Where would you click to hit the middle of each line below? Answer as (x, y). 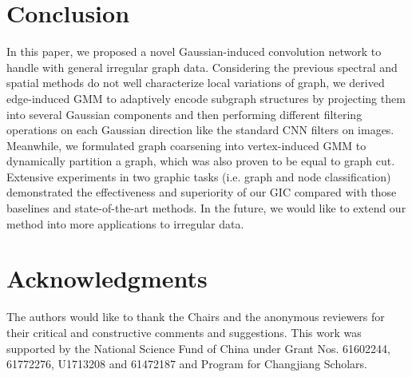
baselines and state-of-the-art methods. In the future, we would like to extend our (206, 208)
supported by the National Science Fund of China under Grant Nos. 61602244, (198, 348)
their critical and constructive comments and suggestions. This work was (184, 332)
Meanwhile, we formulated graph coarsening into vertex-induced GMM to (186, 145)
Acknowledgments (107, 278)
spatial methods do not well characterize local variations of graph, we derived (196, 83)
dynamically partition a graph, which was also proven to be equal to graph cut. (201, 161)
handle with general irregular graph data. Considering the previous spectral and (202, 67)
